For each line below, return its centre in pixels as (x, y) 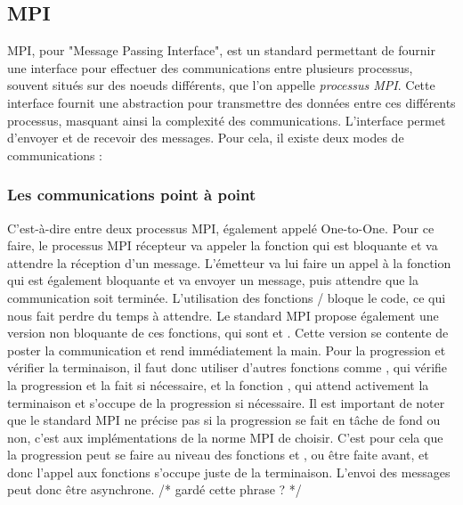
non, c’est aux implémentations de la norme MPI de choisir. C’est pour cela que (225, 437)
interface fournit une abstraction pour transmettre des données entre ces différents (231, 102)
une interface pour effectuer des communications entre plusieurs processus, (210, 67)
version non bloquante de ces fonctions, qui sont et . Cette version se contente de (228, 333)
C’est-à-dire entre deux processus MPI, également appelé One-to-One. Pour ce (221, 228)
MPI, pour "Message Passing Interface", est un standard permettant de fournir (221, 50)
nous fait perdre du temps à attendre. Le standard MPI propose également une (223, 315)
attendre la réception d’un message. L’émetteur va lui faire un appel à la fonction (229, 262)
